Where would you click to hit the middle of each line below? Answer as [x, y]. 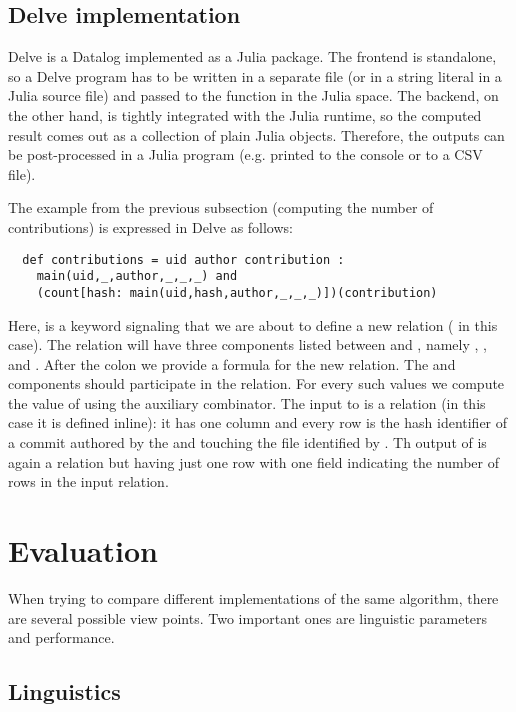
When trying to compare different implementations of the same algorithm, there [253, 597]
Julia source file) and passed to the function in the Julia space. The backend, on [253, 95]
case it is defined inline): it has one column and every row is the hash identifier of [258, 422]
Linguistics [64, 691]
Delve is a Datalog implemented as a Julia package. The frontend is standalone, [252, 56]
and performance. [61, 637]
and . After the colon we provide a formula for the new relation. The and [232, 363]
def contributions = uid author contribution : [183, 259]
